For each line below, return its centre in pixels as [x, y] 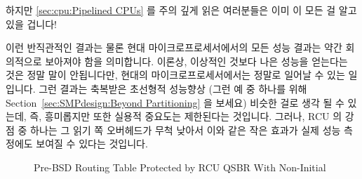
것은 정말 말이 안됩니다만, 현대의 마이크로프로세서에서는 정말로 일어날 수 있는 [175, 75]
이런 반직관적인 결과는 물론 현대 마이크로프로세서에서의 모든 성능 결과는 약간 [174, 47]
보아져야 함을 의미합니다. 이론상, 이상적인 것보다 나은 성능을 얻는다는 [196, 61]
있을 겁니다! [31, 24]
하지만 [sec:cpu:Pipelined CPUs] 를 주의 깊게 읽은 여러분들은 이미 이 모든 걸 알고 [181, 10]
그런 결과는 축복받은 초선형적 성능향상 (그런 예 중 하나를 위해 [173, 88]
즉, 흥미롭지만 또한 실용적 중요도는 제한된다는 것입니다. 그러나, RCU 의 [186, 116]
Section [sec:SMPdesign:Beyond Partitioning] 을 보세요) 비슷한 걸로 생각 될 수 [175, 102]
